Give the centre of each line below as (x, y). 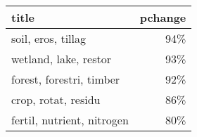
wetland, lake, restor (61, 59)
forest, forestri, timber (66, 79)
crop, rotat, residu (56, 99)
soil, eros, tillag (49, 38)
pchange (163, 17)
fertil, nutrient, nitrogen (70, 120)
